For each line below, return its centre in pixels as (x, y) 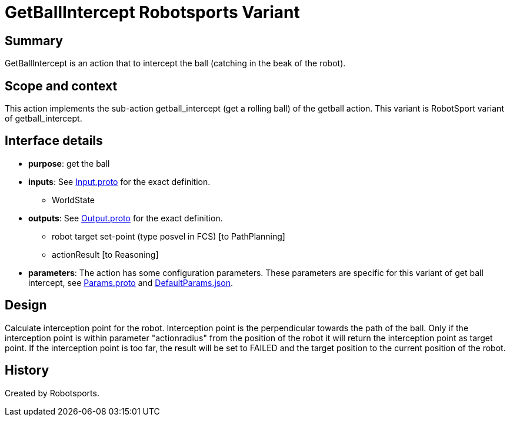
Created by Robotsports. (52, 393)
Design (26, 305)
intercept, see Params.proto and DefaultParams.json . (131, 282)
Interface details (54, 141)
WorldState (74, 200)
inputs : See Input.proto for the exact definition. (119, 181)
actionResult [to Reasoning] (105, 254)
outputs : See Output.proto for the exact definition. (126, 218)
